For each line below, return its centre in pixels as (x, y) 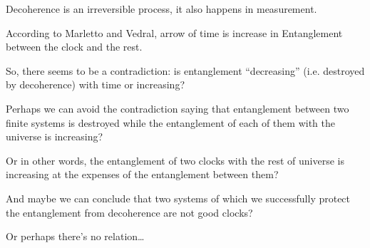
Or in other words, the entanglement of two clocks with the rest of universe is (175, 160)
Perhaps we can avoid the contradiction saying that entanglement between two (178, 108)
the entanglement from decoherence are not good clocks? (129, 212)
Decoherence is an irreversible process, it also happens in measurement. (161, 9)
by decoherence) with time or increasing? (96, 84)
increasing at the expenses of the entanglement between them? (142, 174)
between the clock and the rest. (74, 47)
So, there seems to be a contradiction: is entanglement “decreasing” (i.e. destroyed (185, 70)
